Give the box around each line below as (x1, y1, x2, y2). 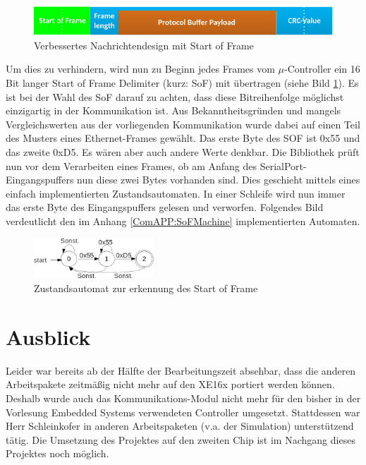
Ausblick (6, 322, 91, 351)
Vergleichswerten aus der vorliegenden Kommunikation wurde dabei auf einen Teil (6, 116, 360, 131)
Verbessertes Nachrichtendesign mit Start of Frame (34, 37, 254, 52)
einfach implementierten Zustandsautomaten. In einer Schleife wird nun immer (6, 186, 346, 200)
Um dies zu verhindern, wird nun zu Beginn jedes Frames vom (6, 61, 275, 76)
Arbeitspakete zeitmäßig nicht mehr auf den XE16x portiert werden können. (6, 377, 335, 392)
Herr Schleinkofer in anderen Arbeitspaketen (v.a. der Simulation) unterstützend (6, 418, 354, 433)
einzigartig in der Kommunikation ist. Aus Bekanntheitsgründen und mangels (6, 103, 341, 118)
